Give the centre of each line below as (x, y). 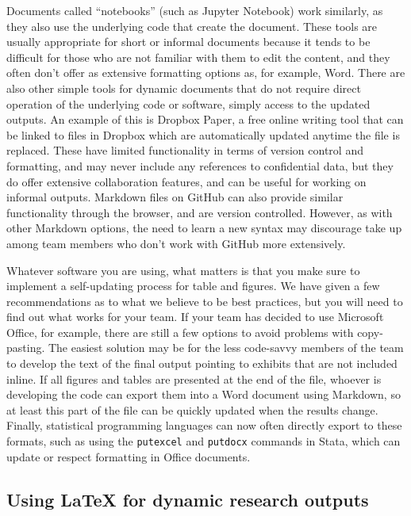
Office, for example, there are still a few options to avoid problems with (180, 332)
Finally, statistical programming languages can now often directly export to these (204, 425)
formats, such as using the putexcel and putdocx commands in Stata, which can (204, 441)
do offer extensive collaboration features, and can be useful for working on (186, 181)
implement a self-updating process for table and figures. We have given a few (193, 286)
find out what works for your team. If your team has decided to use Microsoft (195, 317)
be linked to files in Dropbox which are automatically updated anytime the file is (203, 134)
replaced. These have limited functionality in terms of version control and (185, 150)
